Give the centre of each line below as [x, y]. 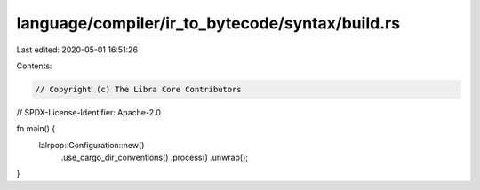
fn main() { [36, 129]
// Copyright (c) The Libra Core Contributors [138, 89]
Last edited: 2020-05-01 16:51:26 [77, 50]
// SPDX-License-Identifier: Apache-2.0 [89, 112]
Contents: [34, 66]
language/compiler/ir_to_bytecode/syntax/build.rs [208, 23]
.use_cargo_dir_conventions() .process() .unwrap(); [155, 158]
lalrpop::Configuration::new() [92, 145]
